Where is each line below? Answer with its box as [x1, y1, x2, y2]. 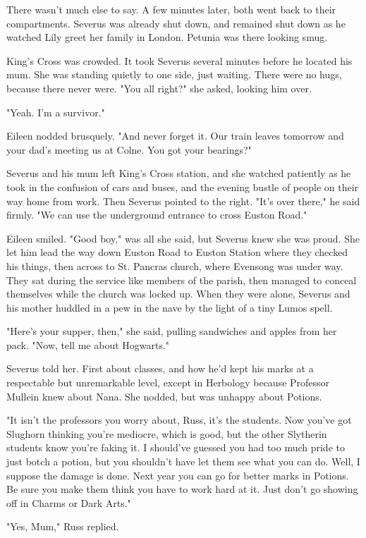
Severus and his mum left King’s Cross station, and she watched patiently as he [6, 166, 351, 181]
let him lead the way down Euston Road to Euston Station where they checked [6, 245, 348, 259]
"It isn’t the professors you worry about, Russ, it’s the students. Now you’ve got [6, 412, 352, 427]
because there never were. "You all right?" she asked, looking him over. [6, 80, 312, 95]
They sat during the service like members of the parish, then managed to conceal [6, 272, 357, 287]
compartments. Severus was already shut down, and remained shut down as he [6, 16, 346, 30]
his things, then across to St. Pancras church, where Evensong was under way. [6, 258, 343, 273]
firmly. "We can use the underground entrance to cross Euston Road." [6, 207, 307, 222]
